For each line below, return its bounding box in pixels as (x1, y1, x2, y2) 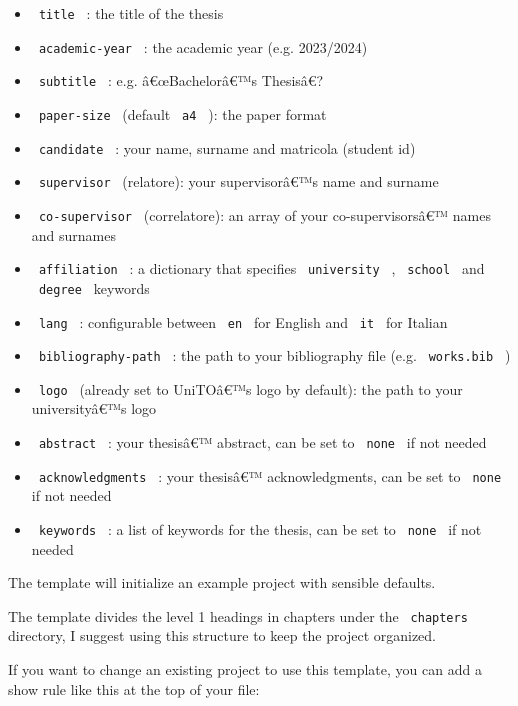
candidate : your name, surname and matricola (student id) (38, 137, 416, 158)
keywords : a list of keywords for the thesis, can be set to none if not (38, 518, 482, 539)
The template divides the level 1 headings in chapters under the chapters (8, 605, 468, 626)
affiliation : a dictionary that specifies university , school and (38, 258, 485, 279)
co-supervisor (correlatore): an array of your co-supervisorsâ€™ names (38, 204, 491, 225)
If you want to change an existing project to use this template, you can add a (8, 659, 482, 680)
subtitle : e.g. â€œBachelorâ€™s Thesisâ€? (38, 70, 324, 91)
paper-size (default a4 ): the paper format (38, 103, 327, 124)
